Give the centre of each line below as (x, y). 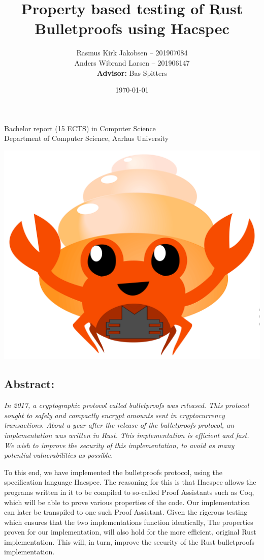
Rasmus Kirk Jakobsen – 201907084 (132, 53)
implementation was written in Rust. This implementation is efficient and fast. (127, 435)
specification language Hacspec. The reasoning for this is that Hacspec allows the (130, 482)
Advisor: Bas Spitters (132, 72)
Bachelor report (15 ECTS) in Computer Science (80, 128)
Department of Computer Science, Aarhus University (87, 138)
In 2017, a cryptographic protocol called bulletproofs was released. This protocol (127, 405)
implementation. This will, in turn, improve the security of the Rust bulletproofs (129, 541)
